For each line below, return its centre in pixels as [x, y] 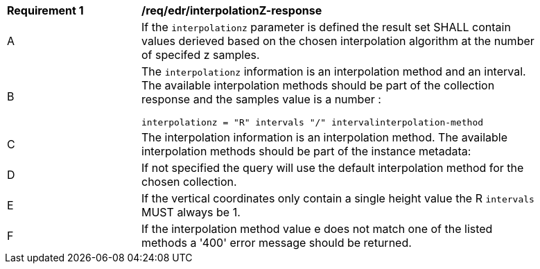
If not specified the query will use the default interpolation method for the [333, 168]
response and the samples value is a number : [261, 99]
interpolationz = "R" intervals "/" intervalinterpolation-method [313, 122]
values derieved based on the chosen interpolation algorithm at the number [338, 41]
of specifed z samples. [201, 55]
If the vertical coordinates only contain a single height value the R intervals [338, 198]
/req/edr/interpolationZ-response [232, 10]
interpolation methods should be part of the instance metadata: [306, 151]
